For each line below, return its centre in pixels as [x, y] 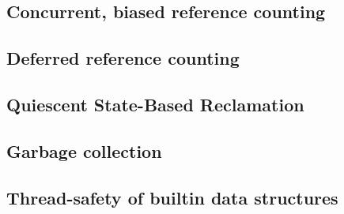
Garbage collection [84, 150]
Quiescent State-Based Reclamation [155, 104]
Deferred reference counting [123, 58]
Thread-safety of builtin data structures [172, 197]
